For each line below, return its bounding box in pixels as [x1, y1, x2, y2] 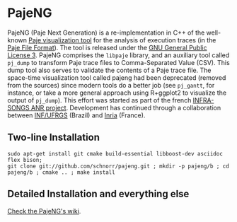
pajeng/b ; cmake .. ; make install [7, 168, 115, 176]
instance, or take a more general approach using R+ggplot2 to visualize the [7, 88, 227, 97]
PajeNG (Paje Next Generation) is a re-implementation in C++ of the [7, 28, 205, 37]
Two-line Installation [7, 132, 100, 144]
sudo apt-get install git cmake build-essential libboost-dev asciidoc [7, 150, 223, 157]
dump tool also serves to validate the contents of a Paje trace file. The [7, 66, 212, 74]
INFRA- [192, 95, 214, 104]
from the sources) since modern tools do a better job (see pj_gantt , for [7, 81, 215, 89]
